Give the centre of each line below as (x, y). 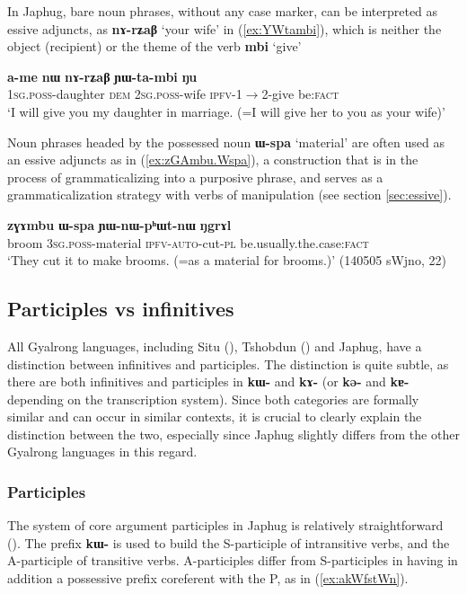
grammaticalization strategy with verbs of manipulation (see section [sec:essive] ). (229, 195)
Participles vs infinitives (121, 309)
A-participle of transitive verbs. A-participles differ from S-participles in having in (233, 560)
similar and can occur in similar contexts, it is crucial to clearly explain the (215, 417)
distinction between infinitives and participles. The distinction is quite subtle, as (228, 363)
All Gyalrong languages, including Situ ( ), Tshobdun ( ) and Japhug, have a (215, 346)
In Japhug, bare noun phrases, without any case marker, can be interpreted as (223, 11)
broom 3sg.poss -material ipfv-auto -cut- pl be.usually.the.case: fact (188, 242)
